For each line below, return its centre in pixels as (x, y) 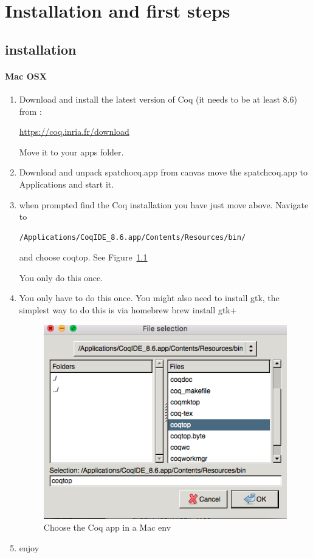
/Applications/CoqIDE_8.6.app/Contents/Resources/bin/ (132, 237)
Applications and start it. (67, 184)
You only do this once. (61, 277)
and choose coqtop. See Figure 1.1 (83, 257)
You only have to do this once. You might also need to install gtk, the (149, 298)
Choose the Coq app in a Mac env (107, 527)
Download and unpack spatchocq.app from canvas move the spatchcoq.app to (163, 172)
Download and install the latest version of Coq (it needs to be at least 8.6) (158, 99)
